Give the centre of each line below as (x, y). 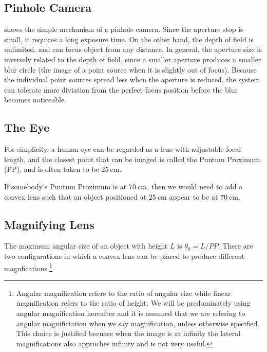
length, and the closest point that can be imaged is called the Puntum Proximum (132, 159)
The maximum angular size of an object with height (86, 246)
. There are (235, 246)
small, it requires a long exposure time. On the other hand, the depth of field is (129, 39)
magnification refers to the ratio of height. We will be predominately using (133, 303)
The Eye (27, 127)
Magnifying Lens (49, 224)
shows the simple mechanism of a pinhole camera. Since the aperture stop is (124, 29)
